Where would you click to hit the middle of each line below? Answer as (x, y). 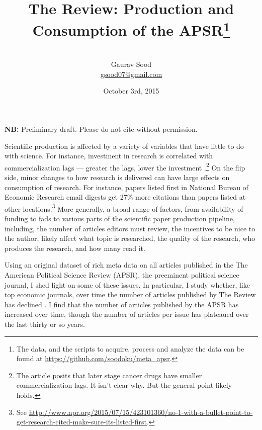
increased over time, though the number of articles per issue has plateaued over (127, 314)
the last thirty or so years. (45, 324)
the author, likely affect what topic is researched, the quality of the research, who (130, 238)
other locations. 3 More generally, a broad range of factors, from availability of (124, 208)
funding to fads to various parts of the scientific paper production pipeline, (120, 219)
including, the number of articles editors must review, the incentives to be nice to (130, 228)
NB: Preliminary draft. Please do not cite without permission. (101, 129)
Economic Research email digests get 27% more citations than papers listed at (125, 197)
